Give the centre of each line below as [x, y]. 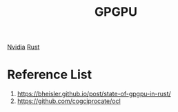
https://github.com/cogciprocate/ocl [69, 101]
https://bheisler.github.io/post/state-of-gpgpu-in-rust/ [94, 94]
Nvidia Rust [23, 47]
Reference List [49, 75]
